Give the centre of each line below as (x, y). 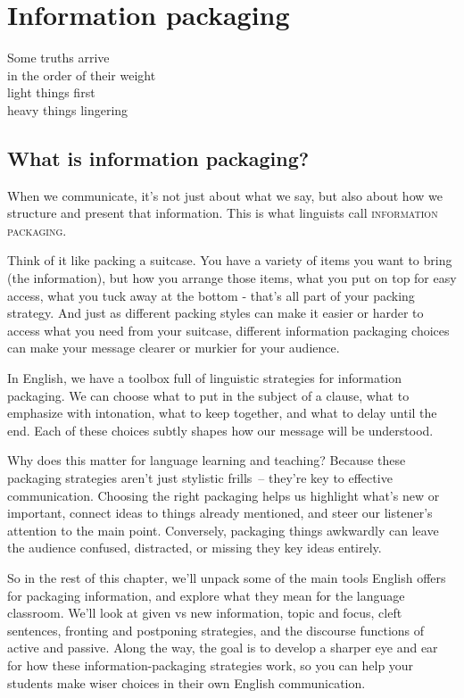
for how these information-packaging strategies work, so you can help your (211, 665)
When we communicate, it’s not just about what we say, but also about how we (225, 195)
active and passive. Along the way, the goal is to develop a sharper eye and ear (223, 648)
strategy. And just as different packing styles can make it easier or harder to (215, 313)
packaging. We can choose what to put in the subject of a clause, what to (208, 395)
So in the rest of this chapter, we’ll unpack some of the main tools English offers (227, 577)
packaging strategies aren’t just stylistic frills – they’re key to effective (200, 478)
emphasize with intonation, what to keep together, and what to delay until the (222, 413)
